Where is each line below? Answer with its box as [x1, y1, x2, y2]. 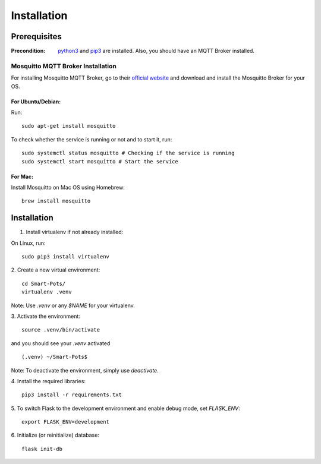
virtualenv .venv [21, 289, 72, 295]
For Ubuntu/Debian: [11, 98, 61, 105]
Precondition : [11, 48, 46, 55]
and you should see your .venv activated [11, 339, 111, 347]
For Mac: [11, 173, 34, 180]
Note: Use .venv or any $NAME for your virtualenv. [11, 302, 135, 309]
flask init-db [21, 446, 62, 452]
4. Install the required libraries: [11, 377, 86, 384]
